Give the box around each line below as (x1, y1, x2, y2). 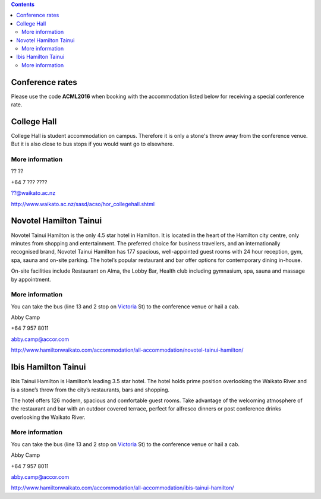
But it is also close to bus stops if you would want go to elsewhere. (11, 140, 175, 148)
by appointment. (11, 276, 52, 283)
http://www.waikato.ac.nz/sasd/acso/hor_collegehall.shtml (11, 200, 155, 207)
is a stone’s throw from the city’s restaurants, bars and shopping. (11, 386, 169, 393)
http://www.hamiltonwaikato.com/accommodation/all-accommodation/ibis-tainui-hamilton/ (11, 484, 234, 491)
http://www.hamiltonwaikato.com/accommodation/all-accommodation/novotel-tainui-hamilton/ (11, 346, 244, 353)
